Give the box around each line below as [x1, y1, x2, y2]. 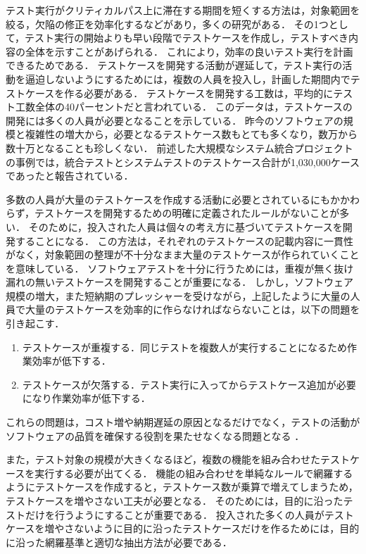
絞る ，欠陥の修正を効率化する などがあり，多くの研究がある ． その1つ [6, 16, 329, 31]
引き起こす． [6, 316, 65, 331]
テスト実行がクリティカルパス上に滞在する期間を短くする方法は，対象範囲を [6, 3, 360, 17]
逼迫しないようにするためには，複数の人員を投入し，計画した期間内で [25, 71, 351, 86]
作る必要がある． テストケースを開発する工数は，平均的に [64, 85, 334, 100]
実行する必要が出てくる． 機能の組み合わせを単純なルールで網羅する [34, 465, 353, 480]
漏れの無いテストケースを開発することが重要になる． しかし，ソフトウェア [6, 275, 353, 289]
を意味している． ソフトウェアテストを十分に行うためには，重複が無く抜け [6, 260, 354, 275]
